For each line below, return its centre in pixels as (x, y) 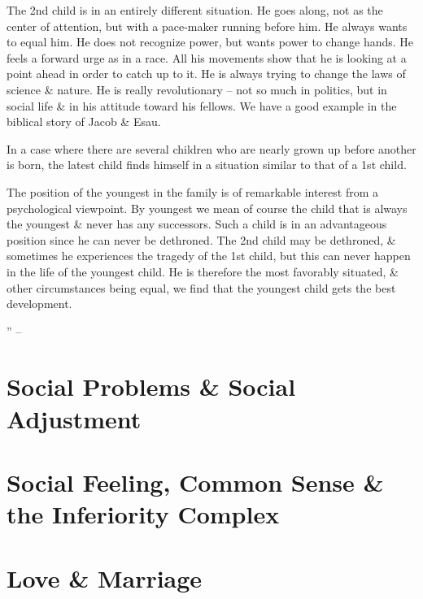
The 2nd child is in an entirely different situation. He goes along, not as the (195, 10)
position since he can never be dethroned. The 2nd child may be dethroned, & (201, 239)
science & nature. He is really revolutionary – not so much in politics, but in (197, 89)
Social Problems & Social (151, 386)
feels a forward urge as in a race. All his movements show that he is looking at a (207, 57)
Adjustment (74, 418)
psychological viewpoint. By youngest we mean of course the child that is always (207, 208)
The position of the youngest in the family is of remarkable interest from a (193, 191)
